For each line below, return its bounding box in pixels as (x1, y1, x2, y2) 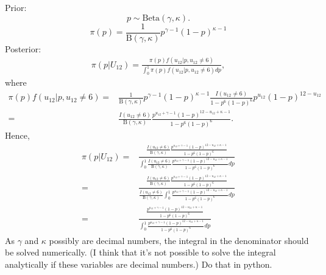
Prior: (5, 1, 27, 13)
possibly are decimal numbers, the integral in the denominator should (49, 234, 309, 246)
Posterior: (5, 42, 41, 55)
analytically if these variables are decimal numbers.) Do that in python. (5, 257, 272, 270)
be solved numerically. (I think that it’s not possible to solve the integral (5, 246, 276, 259)
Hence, (5, 129, 30, 142)
